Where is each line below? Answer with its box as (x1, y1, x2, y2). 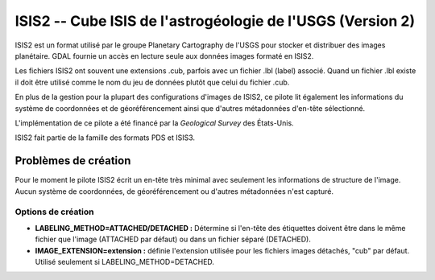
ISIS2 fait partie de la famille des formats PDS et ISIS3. (14, 133, 196, 142)
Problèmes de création (14, 154, 131, 168)
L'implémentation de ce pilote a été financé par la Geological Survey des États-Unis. (14, 117, 294, 128)
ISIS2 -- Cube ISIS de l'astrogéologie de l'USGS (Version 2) (14, 12, 415, 30)
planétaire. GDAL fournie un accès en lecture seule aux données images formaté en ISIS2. (14, 51, 314, 60)
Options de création (14, 206, 94, 217)
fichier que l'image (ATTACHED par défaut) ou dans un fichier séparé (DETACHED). (35, 234, 312, 245)
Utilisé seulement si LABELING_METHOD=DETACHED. (35, 257, 215, 266)
